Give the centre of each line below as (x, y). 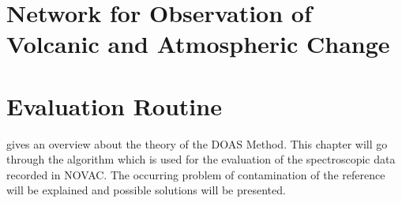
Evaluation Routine (114, 105)
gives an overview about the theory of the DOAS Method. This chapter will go (197, 143)
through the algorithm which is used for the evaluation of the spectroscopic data (201, 159)
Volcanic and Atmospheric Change (198, 44)
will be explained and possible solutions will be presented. (146, 190)
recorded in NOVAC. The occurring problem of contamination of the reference (196, 174)
